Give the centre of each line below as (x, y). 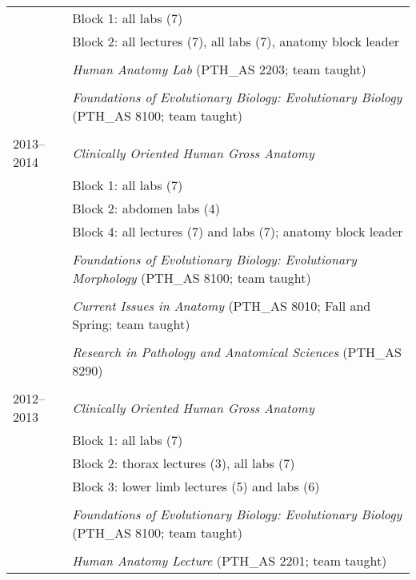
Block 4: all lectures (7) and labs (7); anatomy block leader (238, 231)
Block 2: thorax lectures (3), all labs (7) (184, 463)
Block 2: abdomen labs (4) (146, 208)
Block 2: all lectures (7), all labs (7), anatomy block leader (236, 41)
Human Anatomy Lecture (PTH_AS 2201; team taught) (230, 560)
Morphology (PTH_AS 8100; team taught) (192, 278)
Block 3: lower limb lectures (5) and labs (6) (196, 486)
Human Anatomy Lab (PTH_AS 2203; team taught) (219, 69)
